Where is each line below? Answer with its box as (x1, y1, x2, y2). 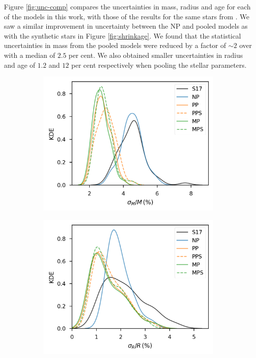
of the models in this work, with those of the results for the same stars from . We (4, 11, 250, 21)
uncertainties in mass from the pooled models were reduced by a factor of (4, 40, 226, 50)
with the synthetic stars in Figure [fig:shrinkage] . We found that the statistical (4, 30, 241, 41)
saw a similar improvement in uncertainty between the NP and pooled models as (4, 21, 248, 31)
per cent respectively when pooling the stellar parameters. (71, 59, 247, 70)
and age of (4, 59, 36, 70)
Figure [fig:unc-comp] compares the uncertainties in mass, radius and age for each (4, 1, 251, 11)
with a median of (4, 49, 55, 60)
